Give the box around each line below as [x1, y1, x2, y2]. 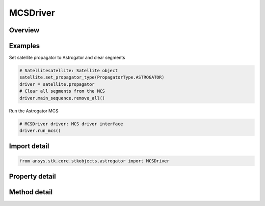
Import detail [9, 142, 49, 151]
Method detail [9, 188, 53, 196]
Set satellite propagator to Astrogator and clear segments [9, 54, 125, 61]
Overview [9, 26, 40, 34]
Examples [9, 42, 40, 50]
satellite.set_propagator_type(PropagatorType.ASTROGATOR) [19, 75, 164, 80]
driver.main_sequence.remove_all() [19, 95, 105, 101]
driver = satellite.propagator [19, 81, 95, 87]
